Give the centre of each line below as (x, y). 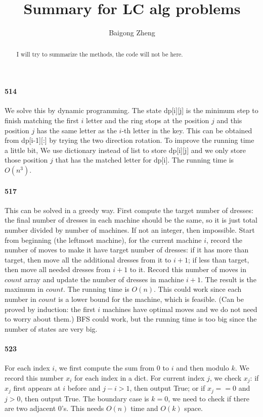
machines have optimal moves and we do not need (180, 309)
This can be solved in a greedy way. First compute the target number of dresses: (129, 210)
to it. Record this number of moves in (188, 269)
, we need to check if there (209, 398)
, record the (224, 240)
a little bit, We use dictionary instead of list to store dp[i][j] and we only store (125, 150)
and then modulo (203, 368)
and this (229, 120)
